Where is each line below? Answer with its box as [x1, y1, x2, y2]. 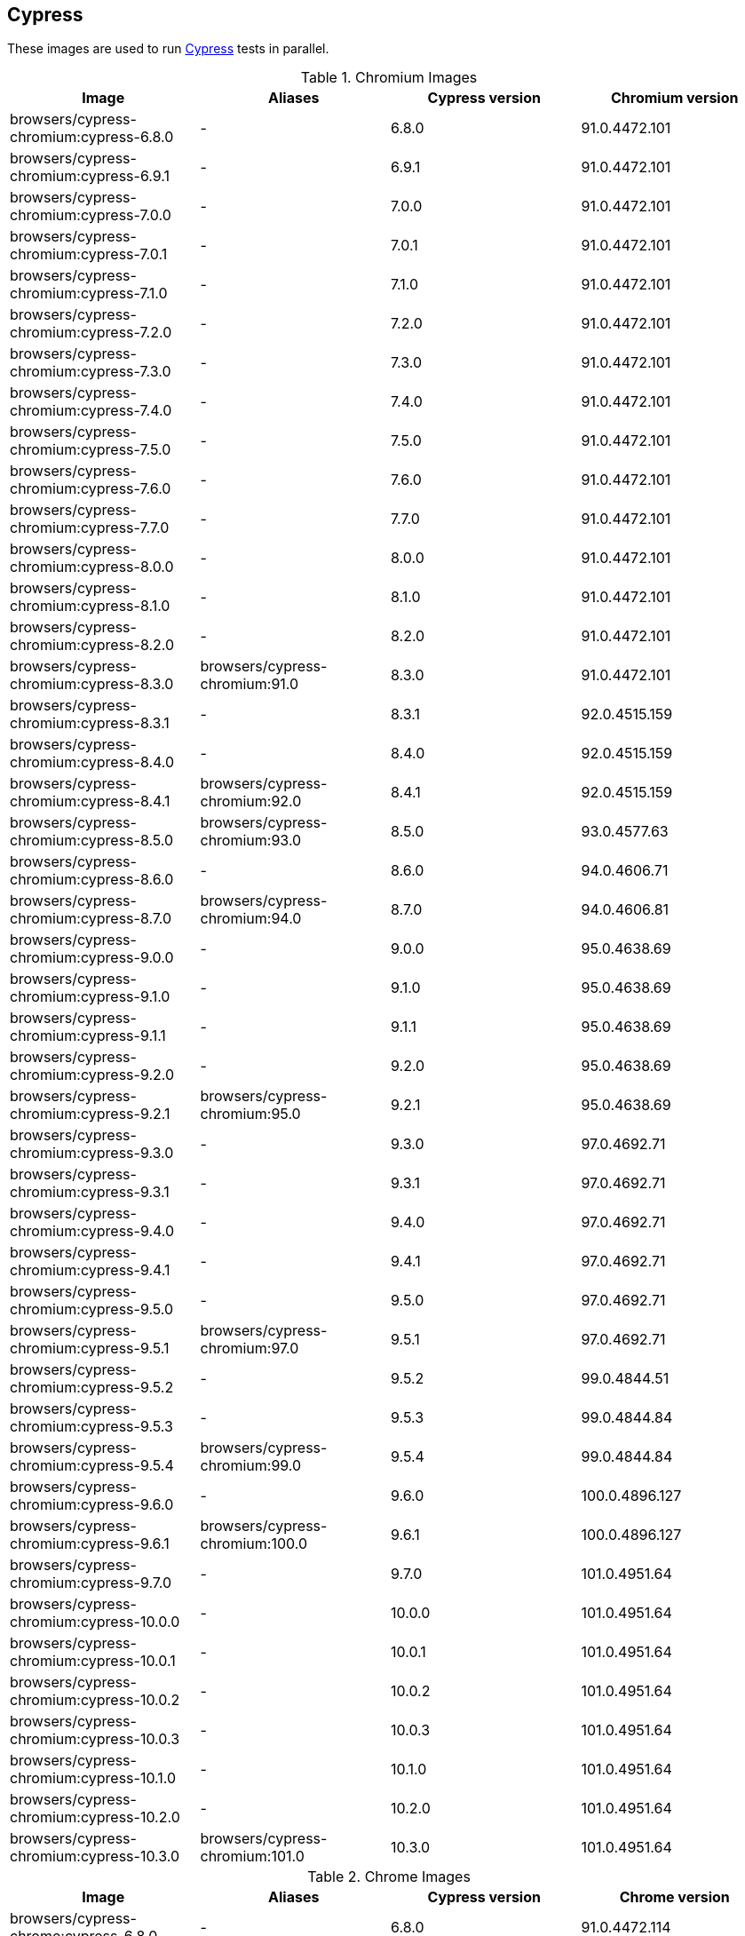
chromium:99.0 [200, 1456, 302, 1475]
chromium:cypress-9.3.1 [10, 1183, 170, 1202]
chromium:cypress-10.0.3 [10, 1730, 180, 1749]
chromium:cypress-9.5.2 [10, 1378, 174, 1397]
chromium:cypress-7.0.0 [10, 206, 171, 225]
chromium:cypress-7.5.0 [10, 440, 171, 459]
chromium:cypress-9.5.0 [10, 1300, 174, 1319]
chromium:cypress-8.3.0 [10, 675, 174, 694]
